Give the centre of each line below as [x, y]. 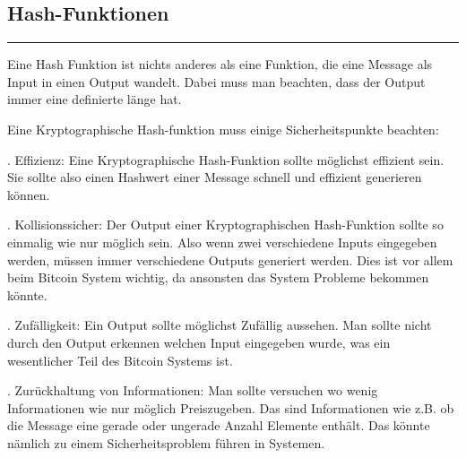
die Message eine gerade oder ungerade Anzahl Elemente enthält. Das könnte [219, 425]
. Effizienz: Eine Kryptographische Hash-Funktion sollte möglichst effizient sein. [226, 159]
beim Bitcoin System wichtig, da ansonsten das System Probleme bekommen [218, 277]
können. [29, 194]
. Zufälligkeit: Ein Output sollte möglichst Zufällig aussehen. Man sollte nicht [220, 325]
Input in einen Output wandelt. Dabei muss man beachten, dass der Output [216, 81]
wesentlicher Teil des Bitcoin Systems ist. [120, 360]
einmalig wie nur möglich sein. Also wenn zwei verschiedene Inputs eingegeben [222, 242]
